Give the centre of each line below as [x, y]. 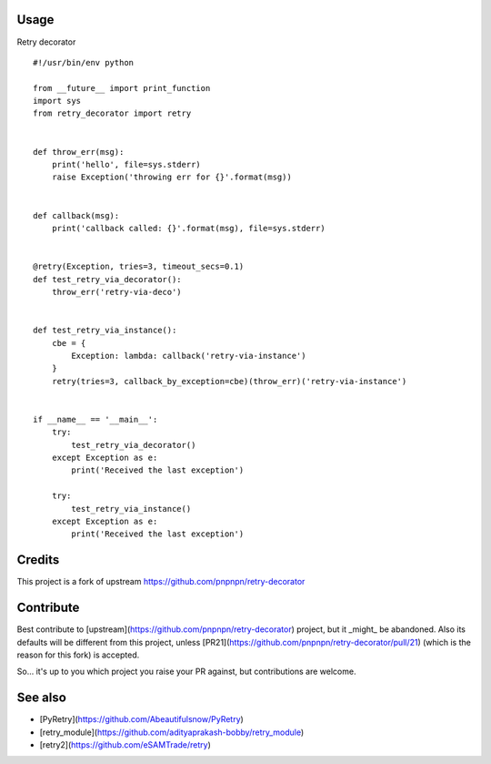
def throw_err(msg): [79, 152]
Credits [38, 560]
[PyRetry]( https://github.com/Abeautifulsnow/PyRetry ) [142, 719]
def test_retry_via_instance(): [105, 331]
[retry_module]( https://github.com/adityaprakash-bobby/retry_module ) [172, 732]
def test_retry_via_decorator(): [107, 279]
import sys [57, 101]
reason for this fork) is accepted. [78, 655]
